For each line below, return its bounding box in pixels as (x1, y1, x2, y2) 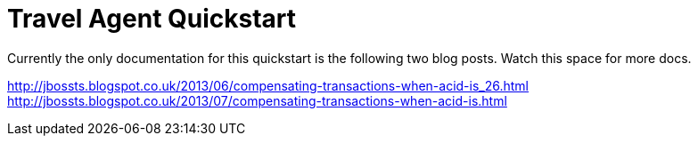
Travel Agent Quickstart (7, 4, 297, 34)
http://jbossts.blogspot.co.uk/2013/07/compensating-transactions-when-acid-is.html (7, 92, 507, 108)
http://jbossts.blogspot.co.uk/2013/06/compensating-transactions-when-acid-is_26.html (7, 77, 530, 93)
